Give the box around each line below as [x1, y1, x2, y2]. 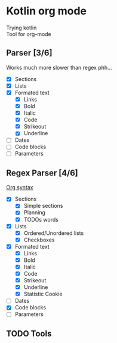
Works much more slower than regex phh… [6, 64, 112, 71]
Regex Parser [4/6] [6, 168, 79, 178]
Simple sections [23, 202, 63, 210]
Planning [23, 209, 46, 216]
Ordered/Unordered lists [23, 229, 84, 237]
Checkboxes [23, 236, 55, 243]
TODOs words [23, 216, 59, 223]
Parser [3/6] [6, 48, 53, 58]
